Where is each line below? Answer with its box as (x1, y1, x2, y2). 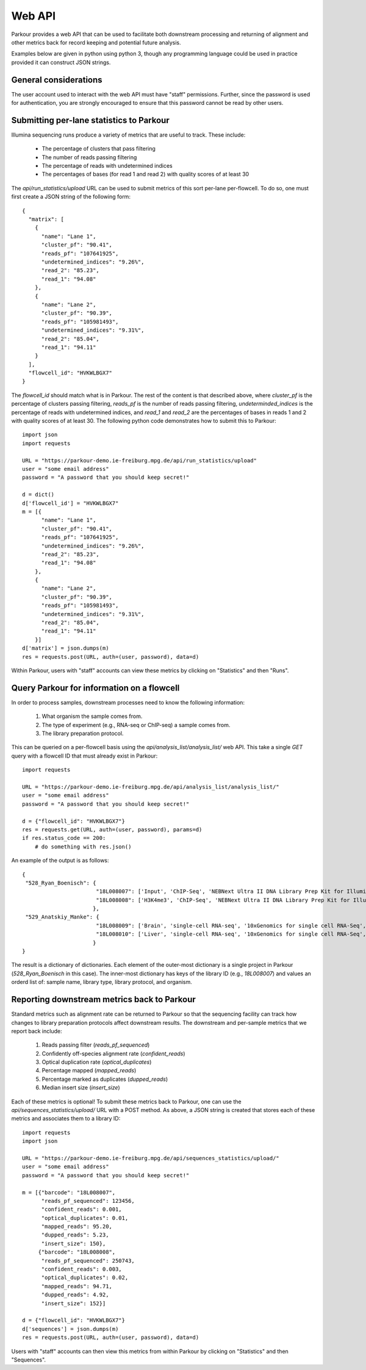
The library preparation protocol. (41, 730, 124, 737)
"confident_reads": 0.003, (41, 1266, 122, 1273)
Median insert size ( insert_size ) (41, 1084, 120, 1091)
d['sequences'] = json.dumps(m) (22, 1325, 119, 1332)
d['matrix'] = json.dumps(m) (22, 645, 109, 652)
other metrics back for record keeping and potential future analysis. (11, 38, 181, 46)
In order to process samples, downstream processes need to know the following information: (11, 698, 245, 706)
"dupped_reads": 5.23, (41, 1232, 109, 1238)
